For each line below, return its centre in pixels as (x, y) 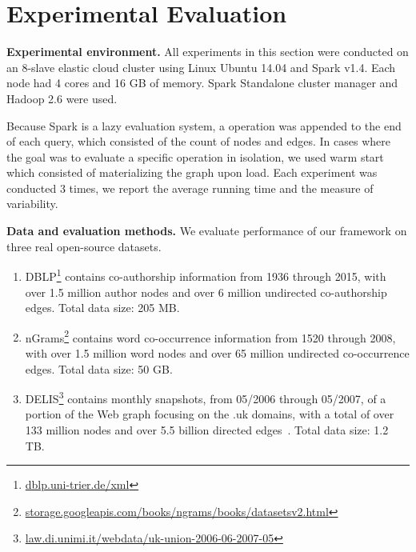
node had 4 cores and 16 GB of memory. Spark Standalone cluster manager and (202, 83)
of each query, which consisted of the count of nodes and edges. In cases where (198, 141)
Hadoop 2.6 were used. (62, 98)
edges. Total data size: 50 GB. (99, 368)
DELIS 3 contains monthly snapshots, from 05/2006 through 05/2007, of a (206, 397)
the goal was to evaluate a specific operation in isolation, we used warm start (195, 156)
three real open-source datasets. (84, 246)
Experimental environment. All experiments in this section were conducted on (208, 52)
